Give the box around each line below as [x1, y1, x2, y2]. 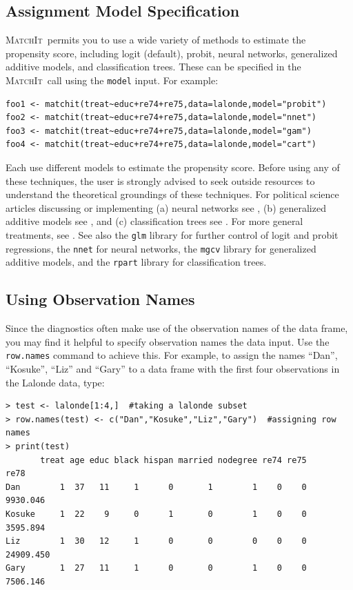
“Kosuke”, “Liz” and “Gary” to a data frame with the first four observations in [6, 362, 340, 375]
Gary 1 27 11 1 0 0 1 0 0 [6, 563, 307, 573]
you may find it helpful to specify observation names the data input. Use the [6, 334, 330, 348]
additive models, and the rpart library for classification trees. [6, 255, 267, 269]
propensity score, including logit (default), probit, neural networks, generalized [6, 46, 338, 60]
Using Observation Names [6, 288, 195, 310]
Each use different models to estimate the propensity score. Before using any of [6, 160, 340, 175]
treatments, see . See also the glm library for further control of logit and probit [6, 227, 339, 242]
